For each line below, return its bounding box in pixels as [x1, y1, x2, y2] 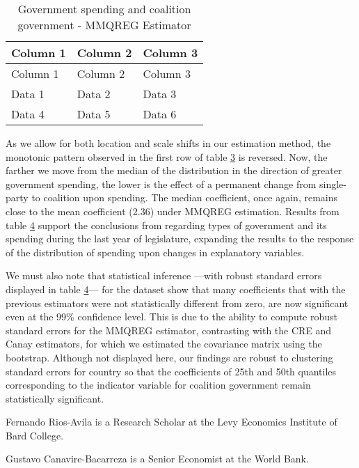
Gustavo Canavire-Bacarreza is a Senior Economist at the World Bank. [6, 451, 309, 466]
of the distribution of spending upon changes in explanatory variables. [6, 244, 305, 259]
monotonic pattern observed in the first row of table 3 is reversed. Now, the [6, 149, 328, 164]
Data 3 [143, 86, 177, 102]
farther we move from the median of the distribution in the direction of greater [6, 163, 342, 178]
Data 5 [77, 106, 111, 122]
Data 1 [11, 86, 45, 102]
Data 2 [77, 86, 111, 102]
